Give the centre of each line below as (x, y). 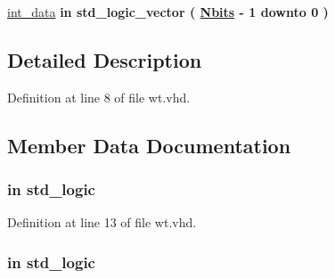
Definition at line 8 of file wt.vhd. (99, 97)
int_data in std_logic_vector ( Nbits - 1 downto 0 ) (168, 12)
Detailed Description (105, 59)
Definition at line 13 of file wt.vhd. (102, 222)
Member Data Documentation (149, 145)
